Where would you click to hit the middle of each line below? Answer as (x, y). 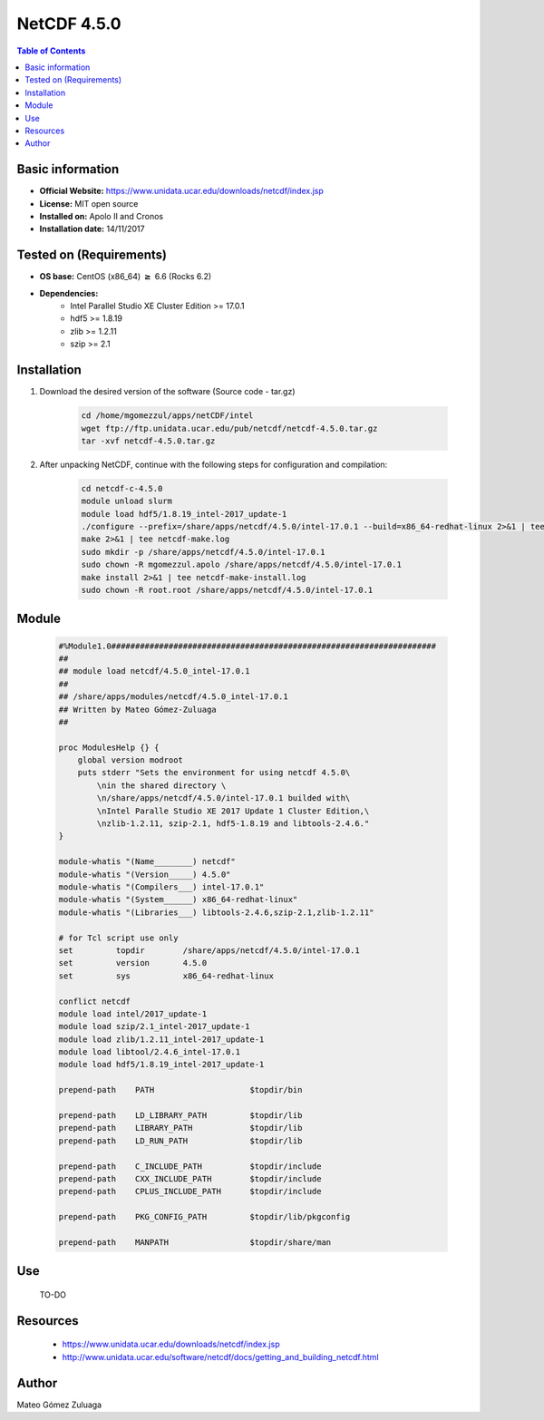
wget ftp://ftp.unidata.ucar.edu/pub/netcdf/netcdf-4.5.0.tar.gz (229, 428)
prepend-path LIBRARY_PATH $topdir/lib (180, 1128)
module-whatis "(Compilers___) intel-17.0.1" (161, 887)
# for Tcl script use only (118, 938)
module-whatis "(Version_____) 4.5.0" (145, 874)
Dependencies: (69, 293)
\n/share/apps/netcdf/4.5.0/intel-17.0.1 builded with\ (223, 798)
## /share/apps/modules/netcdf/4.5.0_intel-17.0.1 (174, 697)
